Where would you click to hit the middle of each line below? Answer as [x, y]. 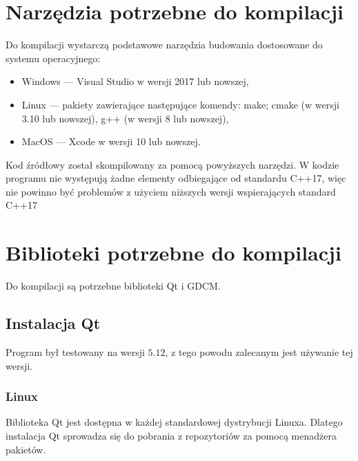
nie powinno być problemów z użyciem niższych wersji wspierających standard [171, 191]
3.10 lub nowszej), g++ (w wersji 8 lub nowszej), [125, 118]
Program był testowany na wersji [75, 351]
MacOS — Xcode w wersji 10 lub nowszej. [111, 141]
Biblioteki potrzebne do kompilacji [173, 253]
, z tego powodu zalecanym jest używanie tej [259, 351]
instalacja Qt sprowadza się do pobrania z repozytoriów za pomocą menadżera [171, 435]
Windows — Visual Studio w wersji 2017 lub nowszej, [135, 81]
